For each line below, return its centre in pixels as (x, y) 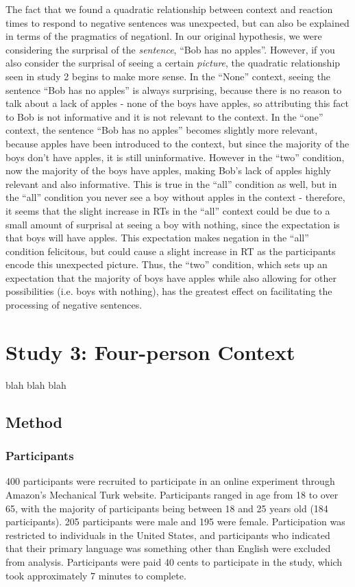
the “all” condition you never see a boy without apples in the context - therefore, (175, 197)
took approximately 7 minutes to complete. (96, 575)
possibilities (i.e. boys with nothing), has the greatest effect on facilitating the (169, 291)
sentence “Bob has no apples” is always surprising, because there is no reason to (174, 89)
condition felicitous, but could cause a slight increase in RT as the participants (171, 251)
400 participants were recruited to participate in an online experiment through (170, 481)
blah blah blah (36, 384)
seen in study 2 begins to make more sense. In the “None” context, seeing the (168, 76)
